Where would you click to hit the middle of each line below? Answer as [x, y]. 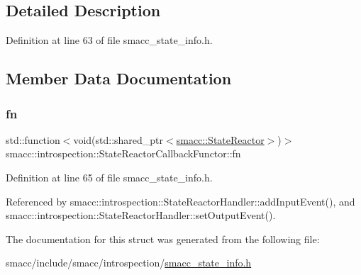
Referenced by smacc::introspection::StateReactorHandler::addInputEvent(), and [180, 201]
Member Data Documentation [119, 78]
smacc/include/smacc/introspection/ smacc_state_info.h [129, 263]
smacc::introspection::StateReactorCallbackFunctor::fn [123, 153]
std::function [33, 139]
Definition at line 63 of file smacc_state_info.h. [109, 40]
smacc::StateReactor [220, 139]
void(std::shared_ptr [118, 139]
